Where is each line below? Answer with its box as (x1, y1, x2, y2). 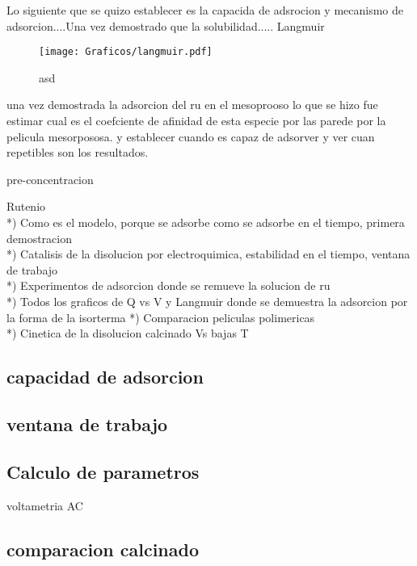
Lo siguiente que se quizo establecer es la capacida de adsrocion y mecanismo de (6, 2, 404, 18)
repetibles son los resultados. (6, 144, 149, 161)
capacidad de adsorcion (6, 364, 204, 389)
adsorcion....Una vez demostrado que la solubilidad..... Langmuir (6, 17, 325, 34)
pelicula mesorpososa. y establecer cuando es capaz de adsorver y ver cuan (6, 128, 375, 145)
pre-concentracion (6, 170, 94, 187)
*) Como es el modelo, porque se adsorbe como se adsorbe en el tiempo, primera (6, 214, 405, 230)
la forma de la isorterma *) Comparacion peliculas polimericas (6, 308, 315, 325)
